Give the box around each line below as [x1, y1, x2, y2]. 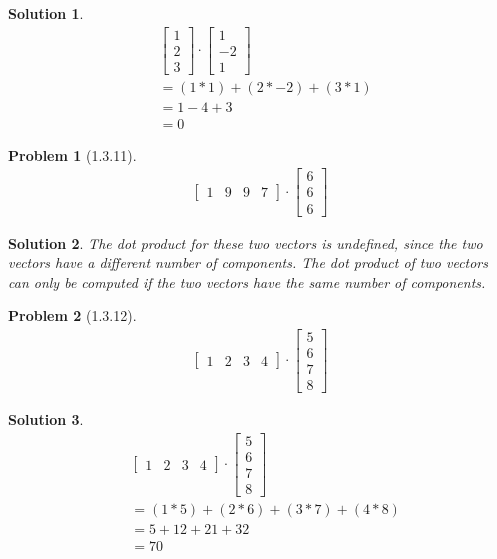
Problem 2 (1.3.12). [8, 305, 137, 326]
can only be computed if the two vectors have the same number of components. [8, 271, 486, 292]
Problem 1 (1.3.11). [8, 144, 137, 165]
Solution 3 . [8, 409, 84, 430]
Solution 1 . [8, 3, 84, 23]
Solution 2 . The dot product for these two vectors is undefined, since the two [8, 232, 483, 253]
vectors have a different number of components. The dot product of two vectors [8, 252, 489, 273]
